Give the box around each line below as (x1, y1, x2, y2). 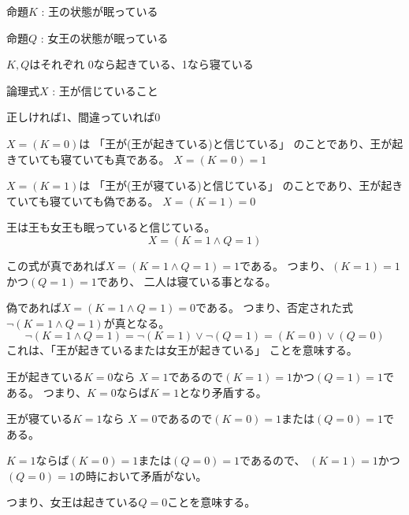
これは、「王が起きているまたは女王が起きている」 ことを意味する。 (6, 342, 358, 358)
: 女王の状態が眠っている (40, 29, 169, 46)
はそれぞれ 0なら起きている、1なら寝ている (29, 56, 254, 72)
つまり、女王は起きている (6, 494, 139, 510)
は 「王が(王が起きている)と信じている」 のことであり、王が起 (79, 135, 403, 151)
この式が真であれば (6, 257, 106, 273)
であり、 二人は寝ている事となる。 (96, 272, 277, 289)
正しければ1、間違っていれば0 (6, 109, 161, 125)
